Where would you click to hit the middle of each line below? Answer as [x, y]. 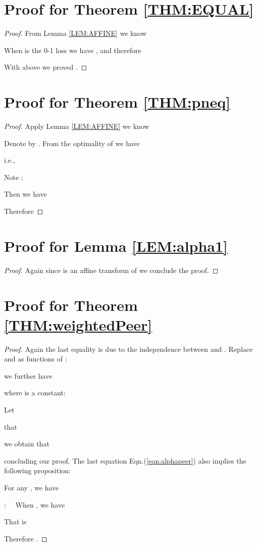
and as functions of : [36, 359]
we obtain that [27, 444]
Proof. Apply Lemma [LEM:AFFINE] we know [77, 126]
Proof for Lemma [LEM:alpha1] [116, 245]
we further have [28, 375]
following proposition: [37, 470]
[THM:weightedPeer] [78, 324]
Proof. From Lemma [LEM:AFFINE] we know [75, 33]
